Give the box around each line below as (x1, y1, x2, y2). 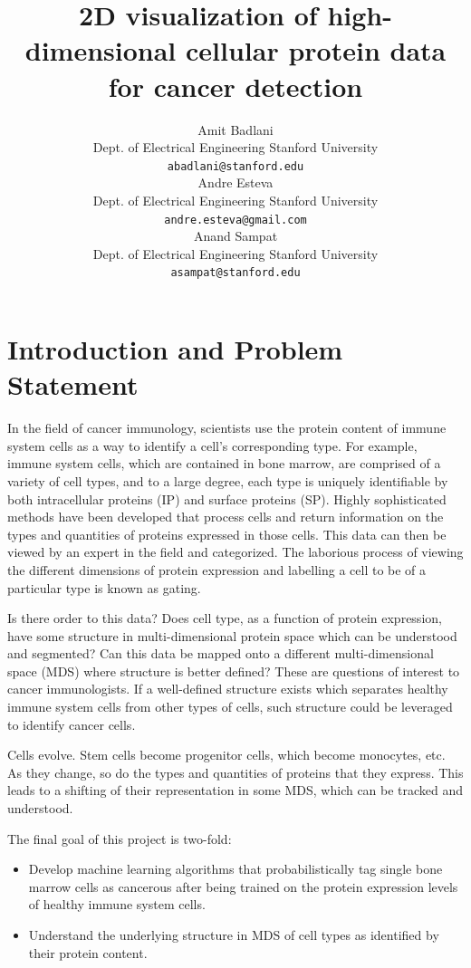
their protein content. (28, 943, 148, 962)
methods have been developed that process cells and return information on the (7, 507, 444, 526)
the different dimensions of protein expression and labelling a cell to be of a (7, 560, 427, 579)
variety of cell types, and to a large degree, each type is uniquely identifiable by (7, 471, 448, 490)
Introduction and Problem (7, 331, 343, 368)
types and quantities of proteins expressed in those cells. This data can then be (7, 524, 447, 543)
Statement (7, 366, 139, 403)
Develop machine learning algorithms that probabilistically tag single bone (28, 859, 443, 878)
